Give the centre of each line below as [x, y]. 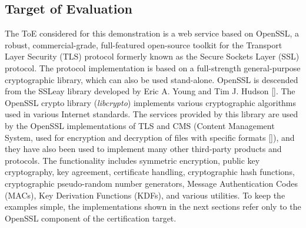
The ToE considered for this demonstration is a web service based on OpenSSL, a [152, 33]
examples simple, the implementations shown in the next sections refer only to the [153, 206]
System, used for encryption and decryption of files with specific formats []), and [150, 137]
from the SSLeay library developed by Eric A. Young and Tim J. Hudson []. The [150, 91]
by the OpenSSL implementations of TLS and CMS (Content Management [140, 125]
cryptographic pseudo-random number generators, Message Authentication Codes [152, 183]
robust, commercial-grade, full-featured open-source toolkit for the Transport [144, 44]
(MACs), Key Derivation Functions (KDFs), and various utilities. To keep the [145, 195]
